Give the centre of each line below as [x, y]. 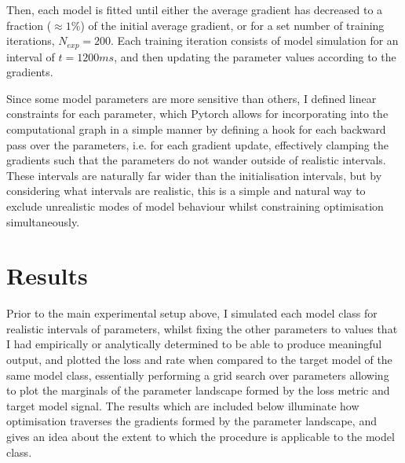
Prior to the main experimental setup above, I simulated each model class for [192, 313]
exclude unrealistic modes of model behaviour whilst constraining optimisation [195, 206]
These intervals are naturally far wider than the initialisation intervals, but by [194, 175]
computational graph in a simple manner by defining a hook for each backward [196, 129]
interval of [31, 56]
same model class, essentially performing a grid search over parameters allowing [198, 375]
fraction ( [29, 25]
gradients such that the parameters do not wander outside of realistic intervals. [196, 160]
